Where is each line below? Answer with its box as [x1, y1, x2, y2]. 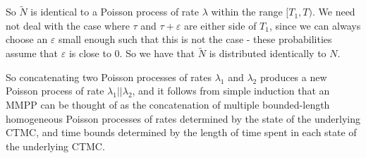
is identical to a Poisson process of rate [30, 4, 199, 19]
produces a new [260, 69, 327, 84]
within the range [211, 4, 283, 19]
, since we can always [269, 18, 361, 32]
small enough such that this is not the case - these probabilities [59, 32, 332, 47]
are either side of [184, 18, 257, 32]
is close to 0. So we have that [68, 46, 195, 61]
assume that [6, 46, 59, 61]
